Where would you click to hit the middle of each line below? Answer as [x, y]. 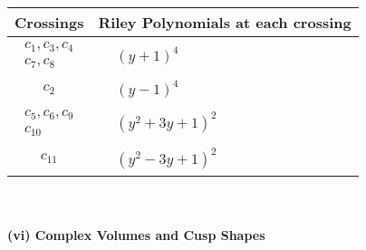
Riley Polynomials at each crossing [225, 22]
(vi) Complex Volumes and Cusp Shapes [136, 235]
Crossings [49, 22]
